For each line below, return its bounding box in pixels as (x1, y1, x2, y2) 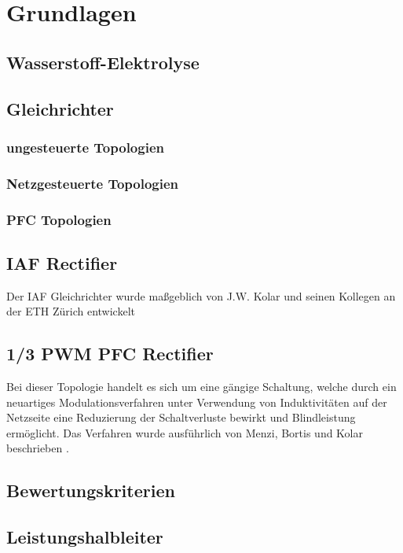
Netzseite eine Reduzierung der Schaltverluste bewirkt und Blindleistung (6, 409, 356, 426)
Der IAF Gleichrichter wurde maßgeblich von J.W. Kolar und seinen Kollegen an (6, 287, 396, 304)
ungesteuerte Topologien (6, 137, 164, 157)
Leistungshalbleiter (6, 525, 163, 549)
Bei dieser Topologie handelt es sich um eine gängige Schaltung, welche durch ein (6, 378, 397, 395)
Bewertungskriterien (6, 478, 175, 503)
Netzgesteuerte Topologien (6, 173, 179, 193)
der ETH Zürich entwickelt (6, 303, 135, 319)
